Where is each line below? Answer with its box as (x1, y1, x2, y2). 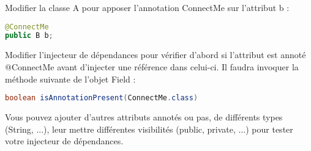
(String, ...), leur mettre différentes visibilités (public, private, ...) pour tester (5, 122, 293, 135)
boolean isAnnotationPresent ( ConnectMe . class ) (5, 94, 198, 103)
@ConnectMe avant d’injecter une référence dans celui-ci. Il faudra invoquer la (5, 60, 299, 73)
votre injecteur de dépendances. (5, 134, 124, 147)
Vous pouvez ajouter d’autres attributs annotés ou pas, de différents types (5, 111, 283, 123)
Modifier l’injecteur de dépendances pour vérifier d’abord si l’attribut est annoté (5, 48, 306, 61)
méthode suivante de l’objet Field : (5, 72, 136, 85)
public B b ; (5, 31, 53, 40)
